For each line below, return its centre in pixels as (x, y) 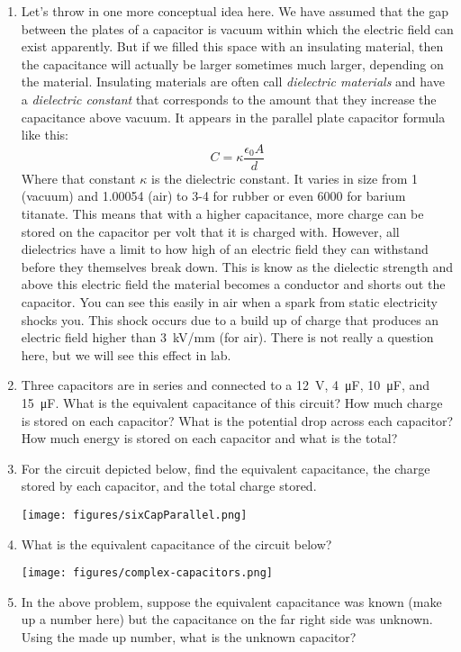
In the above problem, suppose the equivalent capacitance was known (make (231, 601)
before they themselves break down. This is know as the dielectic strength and (237, 266)
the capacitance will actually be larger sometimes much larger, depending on (232, 63)
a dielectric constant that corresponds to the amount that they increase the (229, 99)
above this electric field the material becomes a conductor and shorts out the (233, 284)
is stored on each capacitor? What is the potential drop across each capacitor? (237, 420)
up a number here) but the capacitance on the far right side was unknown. (227, 619)
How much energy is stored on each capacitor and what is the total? (209, 438)
